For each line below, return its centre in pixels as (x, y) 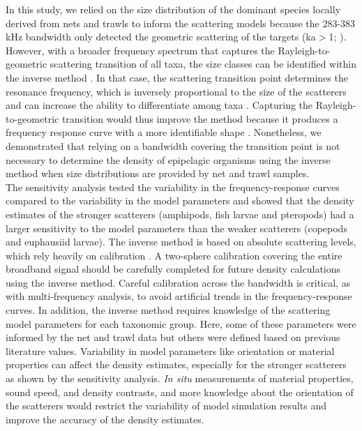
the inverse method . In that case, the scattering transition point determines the (177, 77)
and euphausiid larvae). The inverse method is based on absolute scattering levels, (181, 242)
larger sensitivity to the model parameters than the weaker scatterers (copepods (176, 228)
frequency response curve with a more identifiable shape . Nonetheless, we (164, 132)
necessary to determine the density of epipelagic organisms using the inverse (168, 159)
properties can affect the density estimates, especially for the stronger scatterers (176, 364)
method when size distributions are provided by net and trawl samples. (158, 173)
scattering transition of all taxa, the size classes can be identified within (203, 64)
